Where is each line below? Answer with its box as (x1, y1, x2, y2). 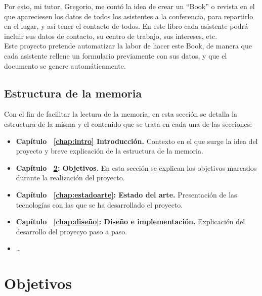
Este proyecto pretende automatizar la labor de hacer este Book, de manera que (4, 40, 252, 51)
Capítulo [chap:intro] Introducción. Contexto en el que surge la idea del (16, 135, 258, 146)
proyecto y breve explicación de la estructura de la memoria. (16, 145, 203, 156)
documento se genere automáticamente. (4, 60, 126, 71)
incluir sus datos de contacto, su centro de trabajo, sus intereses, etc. (4, 30, 217, 41)
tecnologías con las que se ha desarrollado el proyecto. (16, 199, 183, 210)
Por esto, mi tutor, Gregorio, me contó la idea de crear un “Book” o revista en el (4, 1, 255, 11)
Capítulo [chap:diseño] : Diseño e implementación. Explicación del (16, 216, 245, 227)
